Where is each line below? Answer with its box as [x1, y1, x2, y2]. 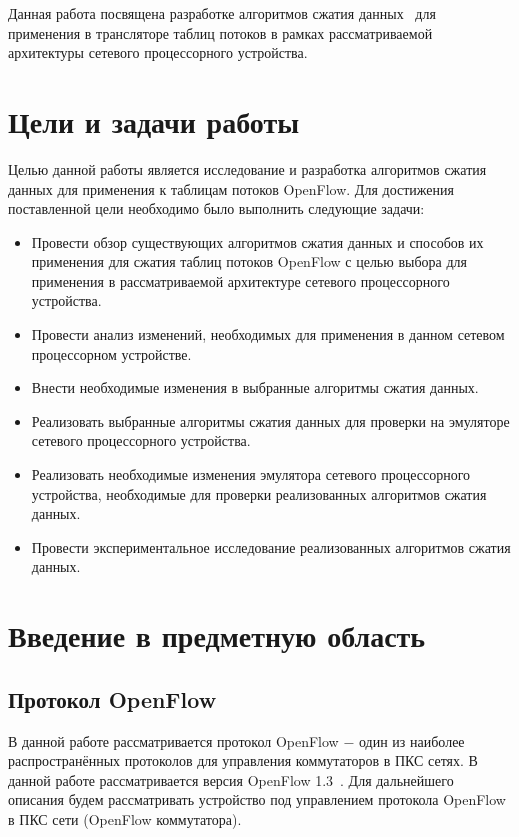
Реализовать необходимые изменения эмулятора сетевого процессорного [31, 464, 471, 485]
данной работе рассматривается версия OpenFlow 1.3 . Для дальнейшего [8, 769, 454, 790]
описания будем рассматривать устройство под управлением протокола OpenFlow [8, 789, 506, 810]
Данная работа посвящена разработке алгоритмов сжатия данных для [8, 3, 436, 23]
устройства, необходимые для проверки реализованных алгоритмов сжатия [31, 483, 487, 504]
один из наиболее [358, 730, 465, 751]
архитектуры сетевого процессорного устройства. [8, 42, 308, 63]
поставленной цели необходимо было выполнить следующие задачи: [8, 198, 425, 219]
